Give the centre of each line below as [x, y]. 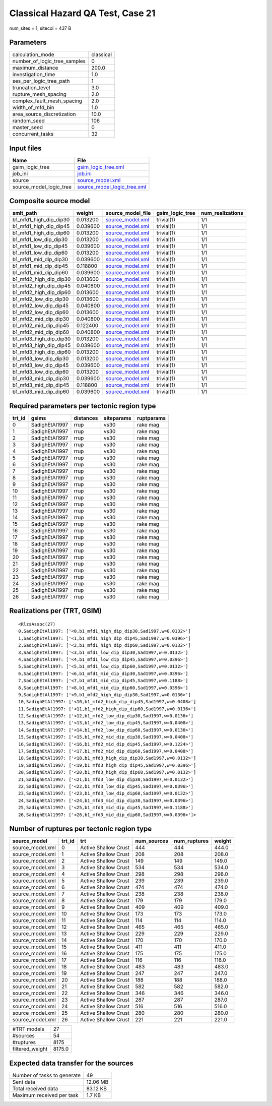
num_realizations [222, 213]
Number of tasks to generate [46, 1075]
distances [86, 418]
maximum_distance [35, 68]
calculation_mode [33, 54]
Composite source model [50, 201]
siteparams [117, 418]
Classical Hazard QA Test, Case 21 [82, 13]
